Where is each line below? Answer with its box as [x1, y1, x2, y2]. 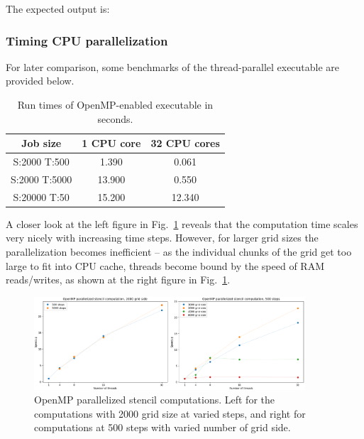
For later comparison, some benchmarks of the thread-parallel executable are [6, 59, 340, 74]
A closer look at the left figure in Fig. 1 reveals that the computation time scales [6, 216, 358, 231]
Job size [21, 136, 62, 151]
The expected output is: [6, 1, 110, 16]
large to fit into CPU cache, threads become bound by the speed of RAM [6, 258, 324, 273]
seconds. [97, 111, 133, 126]
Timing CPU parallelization [6, 31, 168, 49]
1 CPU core [82, 136, 141, 151]
